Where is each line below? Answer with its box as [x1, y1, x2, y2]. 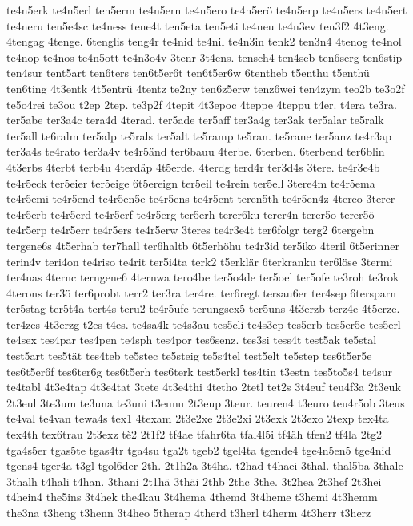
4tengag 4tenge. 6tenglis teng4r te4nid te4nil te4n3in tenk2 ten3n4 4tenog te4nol [6, 33, 402, 50]
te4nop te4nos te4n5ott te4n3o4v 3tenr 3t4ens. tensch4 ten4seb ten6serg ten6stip [6, 48, 403, 65]
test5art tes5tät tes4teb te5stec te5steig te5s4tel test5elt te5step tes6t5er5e [6, 347, 372, 364]
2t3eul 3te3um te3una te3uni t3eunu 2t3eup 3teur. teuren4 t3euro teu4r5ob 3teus [6, 394, 405, 411]
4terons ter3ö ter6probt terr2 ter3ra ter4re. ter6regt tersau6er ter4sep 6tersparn [6, 284, 397, 301]
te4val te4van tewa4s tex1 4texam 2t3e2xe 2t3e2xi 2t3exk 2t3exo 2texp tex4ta [6, 410, 389, 427]
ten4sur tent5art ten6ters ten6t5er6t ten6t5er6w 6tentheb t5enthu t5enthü [6, 64, 370, 81]
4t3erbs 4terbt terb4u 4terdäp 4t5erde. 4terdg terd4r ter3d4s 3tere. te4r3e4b [6, 158, 380, 175]
